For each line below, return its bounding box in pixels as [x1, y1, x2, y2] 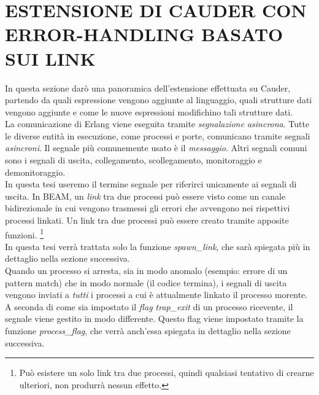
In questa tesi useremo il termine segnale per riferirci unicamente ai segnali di [5, 178, 297, 190]
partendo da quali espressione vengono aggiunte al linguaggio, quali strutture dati [5, 93, 312, 106]
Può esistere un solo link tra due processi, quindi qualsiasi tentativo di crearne [19, 366, 314, 379]
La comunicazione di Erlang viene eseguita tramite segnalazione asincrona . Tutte [5, 117, 310, 130]
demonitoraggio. [5, 165, 66, 178]
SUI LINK [5, 45, 96, 71]
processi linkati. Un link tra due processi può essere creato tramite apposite [5, 214, 289, 227]
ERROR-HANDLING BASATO [5, 22, 283, 47]
